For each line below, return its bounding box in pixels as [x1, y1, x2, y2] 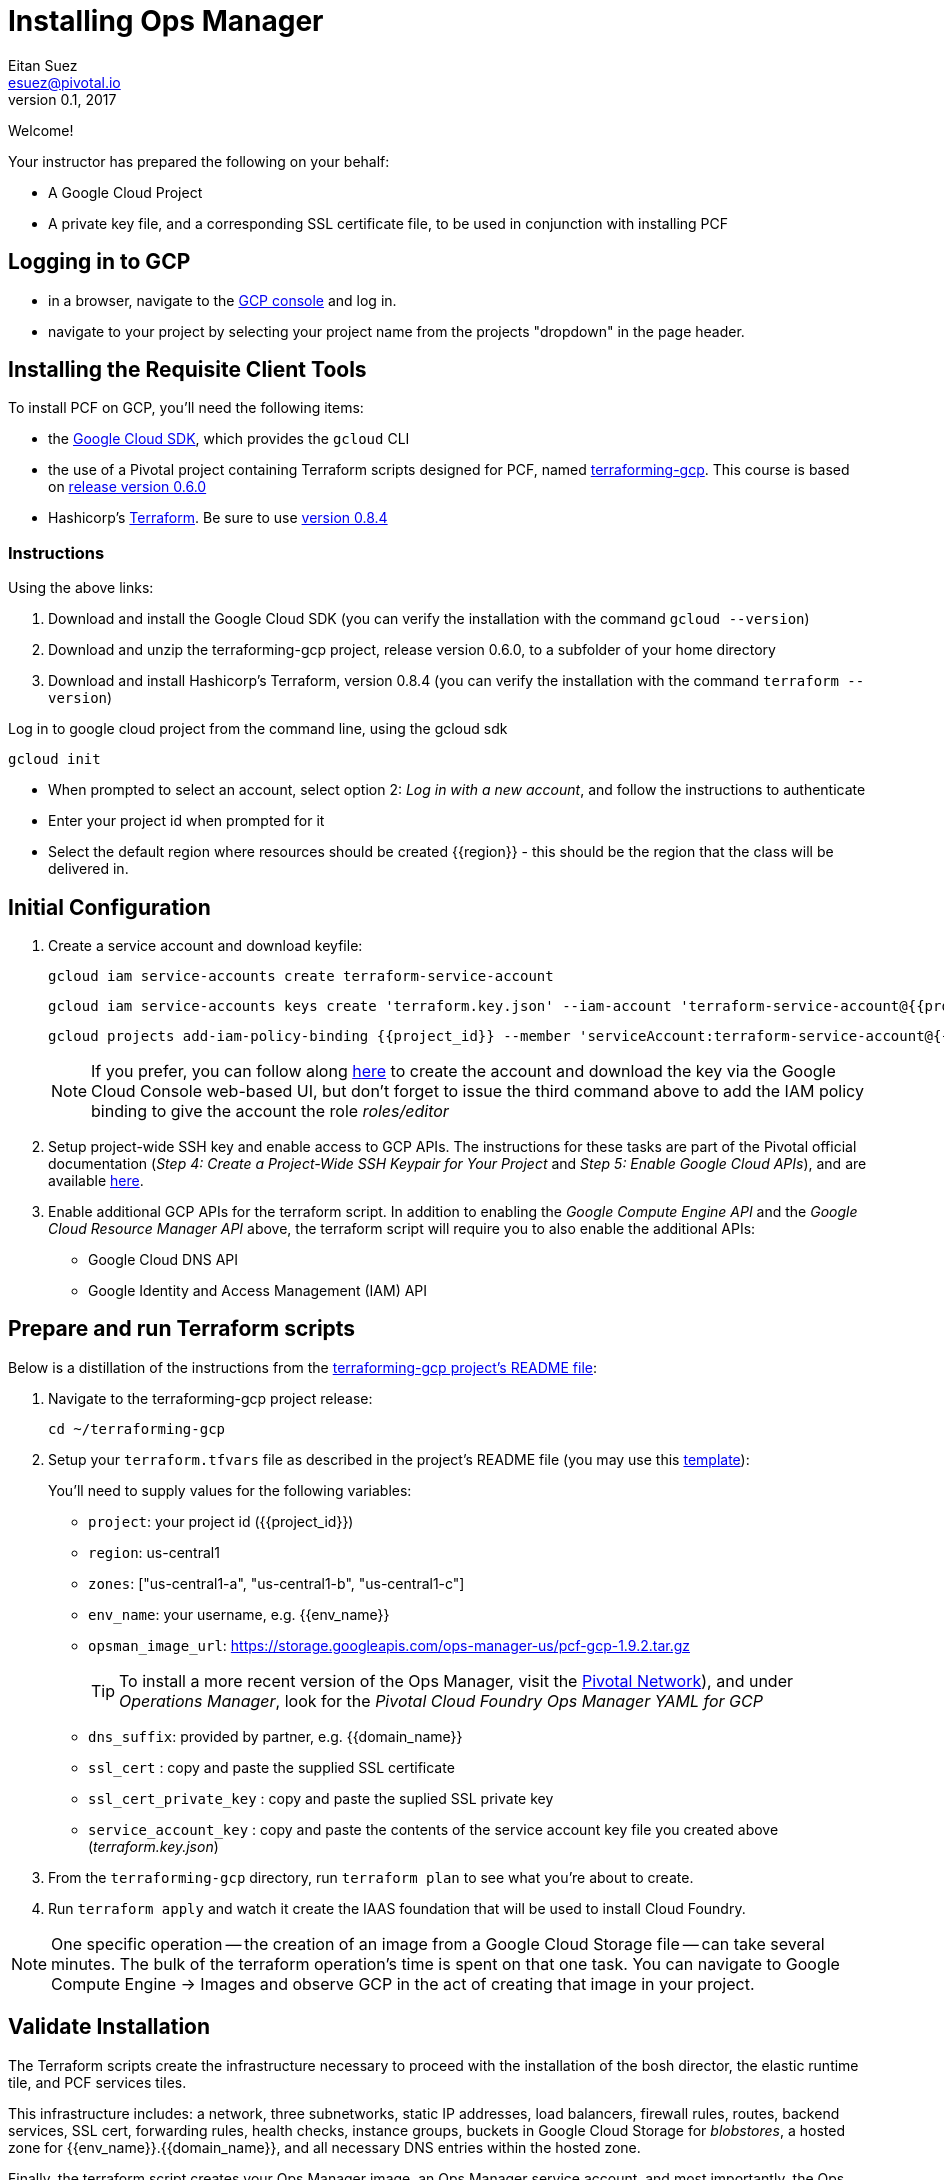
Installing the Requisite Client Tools [8, 357, 367, 383]
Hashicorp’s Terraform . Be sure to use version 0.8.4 [48, 509, 388, 527]
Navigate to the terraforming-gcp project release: [48, 1389, 373, 1407]
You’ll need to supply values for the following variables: [48, 1481, 412, 1499]
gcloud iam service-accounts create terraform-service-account [48, 968, 554, 985]
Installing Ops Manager [8, 4, 324, 38]
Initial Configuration [8, 894, 211, 920]
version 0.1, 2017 [8, 90, 117, 108]
